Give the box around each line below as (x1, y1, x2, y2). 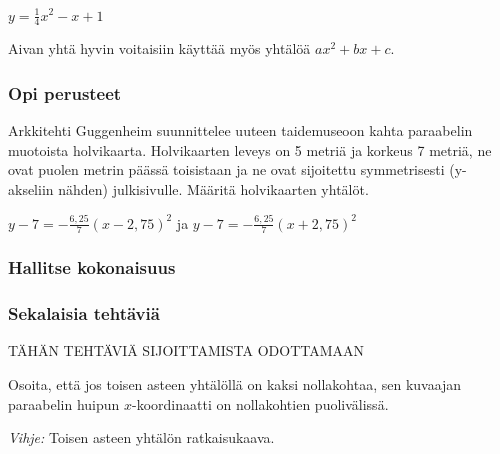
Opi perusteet (8, 80, 122, 105)
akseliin (8, 178, 54, 199)
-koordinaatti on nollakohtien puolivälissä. (132, 393, 389, 414)
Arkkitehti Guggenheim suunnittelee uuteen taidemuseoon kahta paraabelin (8, 120, 473, 141)
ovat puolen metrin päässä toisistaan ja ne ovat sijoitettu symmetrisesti (8, 159, 445, 180)
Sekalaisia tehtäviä (8, 301, 160, 326)
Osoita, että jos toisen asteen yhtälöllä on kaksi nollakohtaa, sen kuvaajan (8, 374, 462, 395)
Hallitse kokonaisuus (8, 255, 176, 280)
